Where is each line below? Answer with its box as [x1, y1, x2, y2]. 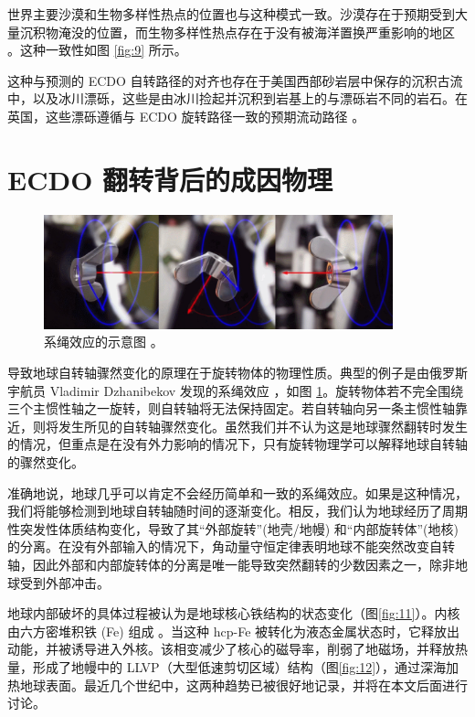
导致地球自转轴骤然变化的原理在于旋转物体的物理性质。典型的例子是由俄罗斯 [7, 363, 468, 382]
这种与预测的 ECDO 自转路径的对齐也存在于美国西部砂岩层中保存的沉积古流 [7, 70, 463, 90]
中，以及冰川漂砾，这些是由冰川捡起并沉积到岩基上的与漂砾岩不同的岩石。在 [7, 89, 468, 108]
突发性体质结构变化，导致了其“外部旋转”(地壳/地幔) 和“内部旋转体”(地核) [19, 519, 459, 538]
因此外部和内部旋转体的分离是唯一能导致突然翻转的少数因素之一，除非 [32, 555, 455, 574]
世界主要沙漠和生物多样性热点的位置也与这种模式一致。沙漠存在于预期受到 [7, 5, 455, 23]
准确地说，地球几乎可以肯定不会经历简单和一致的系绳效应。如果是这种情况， [7, 483, 468, 502]
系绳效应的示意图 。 [44, 332, 164, 351]
